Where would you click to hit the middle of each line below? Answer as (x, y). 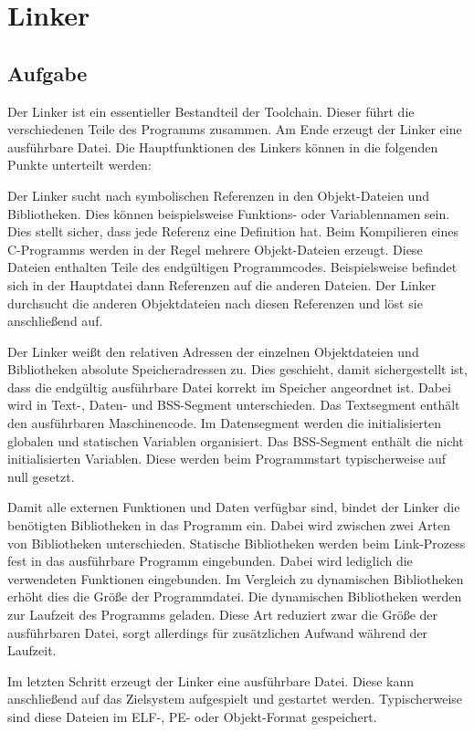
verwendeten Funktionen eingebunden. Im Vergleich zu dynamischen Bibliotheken (236, 578)
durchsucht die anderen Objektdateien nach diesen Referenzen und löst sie (215, 303)
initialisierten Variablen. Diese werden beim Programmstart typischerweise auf (227, 459)
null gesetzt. (41, 476)
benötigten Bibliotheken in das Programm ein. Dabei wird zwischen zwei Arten (229, 525)
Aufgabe (47, 73)
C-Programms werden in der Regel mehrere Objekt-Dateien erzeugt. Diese (215, 249)
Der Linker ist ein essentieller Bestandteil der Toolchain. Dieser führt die (211, 111)
